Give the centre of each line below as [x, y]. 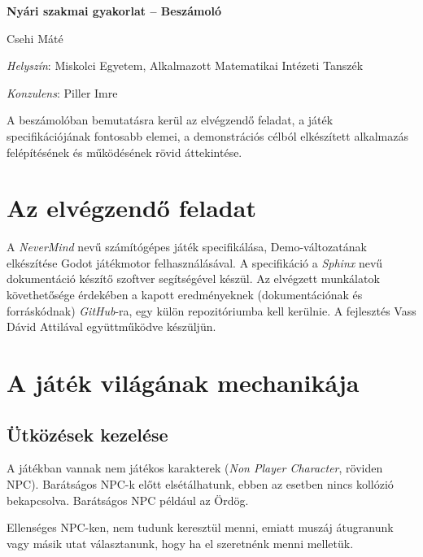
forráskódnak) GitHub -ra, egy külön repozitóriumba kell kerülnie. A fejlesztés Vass [211, 310]
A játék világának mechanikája [183, 383]
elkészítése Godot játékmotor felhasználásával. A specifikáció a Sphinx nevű [195, 262]
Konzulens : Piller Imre [62, 92]
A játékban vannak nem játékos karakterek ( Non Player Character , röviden [195, 468]
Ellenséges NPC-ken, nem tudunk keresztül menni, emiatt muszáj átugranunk [200, 527]
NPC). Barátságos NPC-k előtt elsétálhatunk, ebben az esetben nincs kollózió [200, 484]
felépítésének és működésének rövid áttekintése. [124, 152]
